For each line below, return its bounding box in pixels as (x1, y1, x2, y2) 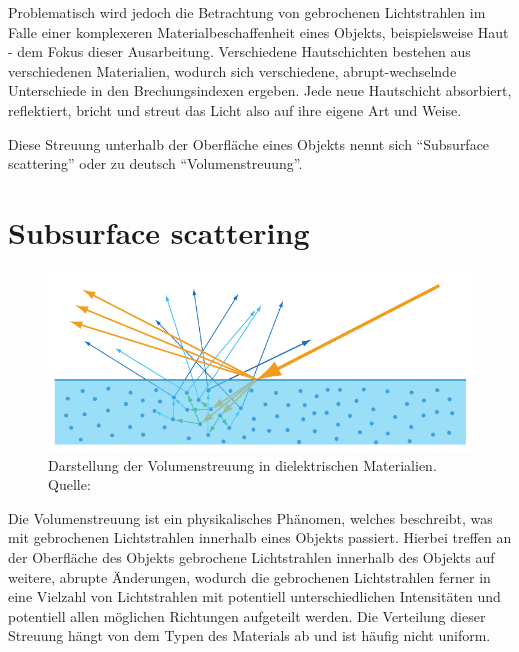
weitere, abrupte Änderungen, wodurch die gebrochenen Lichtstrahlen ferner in (8, 566, 491, 587)
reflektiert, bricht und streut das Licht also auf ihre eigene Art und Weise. (8, 99, 462, 120)
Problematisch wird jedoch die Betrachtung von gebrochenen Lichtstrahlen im (8, 2, 486, 22)
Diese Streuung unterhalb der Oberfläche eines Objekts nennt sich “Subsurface (8, 133, 490, 154)
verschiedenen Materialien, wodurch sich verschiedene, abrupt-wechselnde (8, 60, 457, 81)
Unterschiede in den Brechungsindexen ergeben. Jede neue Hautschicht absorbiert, (8, 80, 512, 101)
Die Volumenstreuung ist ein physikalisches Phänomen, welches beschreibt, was (8, 507, 493, 528)
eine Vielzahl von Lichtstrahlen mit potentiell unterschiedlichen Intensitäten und (8, 586, 501, 607)
